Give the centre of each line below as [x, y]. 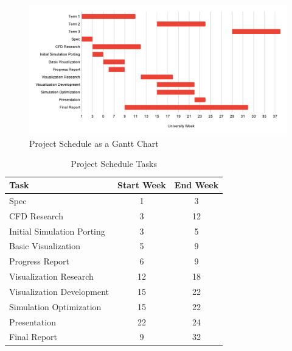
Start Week [142, 185]
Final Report [33, 337]
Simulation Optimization [55, 306]
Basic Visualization [45, 246]
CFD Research [36, 215]
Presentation [33, 321]
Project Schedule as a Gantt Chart [94, 143]
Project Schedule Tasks [114, 164]
